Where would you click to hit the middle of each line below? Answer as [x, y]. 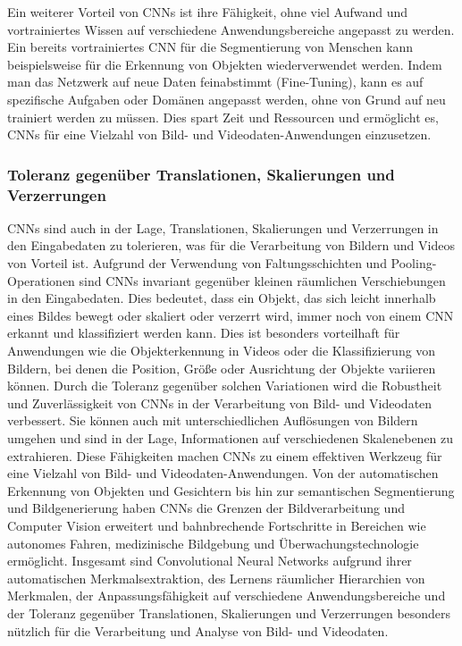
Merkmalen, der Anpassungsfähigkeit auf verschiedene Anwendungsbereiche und [227, 596]
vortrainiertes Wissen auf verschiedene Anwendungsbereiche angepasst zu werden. [231, 29]
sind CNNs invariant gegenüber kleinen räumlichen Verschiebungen [262, 280]
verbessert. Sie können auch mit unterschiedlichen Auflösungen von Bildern [213, 420]
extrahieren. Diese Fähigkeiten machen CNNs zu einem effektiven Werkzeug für [225, 455]
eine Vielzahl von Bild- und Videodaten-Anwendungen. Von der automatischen [223, 473]
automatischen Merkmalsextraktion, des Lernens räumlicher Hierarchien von [216, 578]
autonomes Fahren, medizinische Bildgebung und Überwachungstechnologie [213, 543]
